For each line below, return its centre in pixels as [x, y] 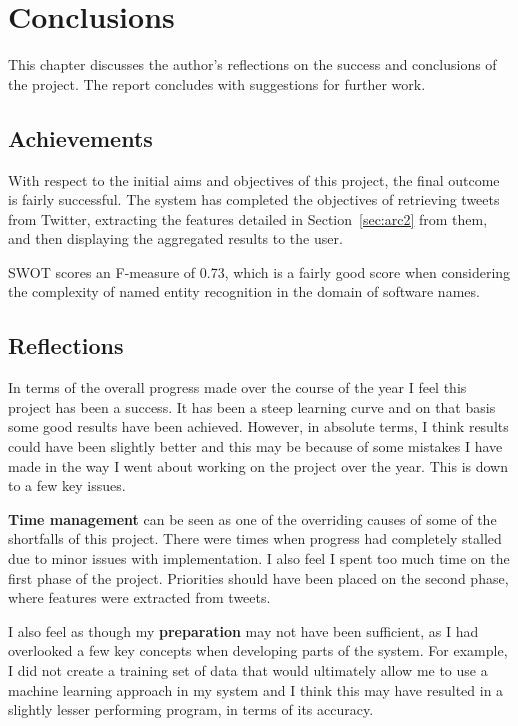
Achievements [80, 137]
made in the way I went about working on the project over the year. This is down [258, 465]
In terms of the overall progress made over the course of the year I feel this [237, 387]
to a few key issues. [67, 485]
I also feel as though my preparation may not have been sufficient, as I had [243, 630]
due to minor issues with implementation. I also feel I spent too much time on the [259, 558]
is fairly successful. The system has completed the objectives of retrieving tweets [254, 199]
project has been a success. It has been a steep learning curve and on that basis [252, 406]
